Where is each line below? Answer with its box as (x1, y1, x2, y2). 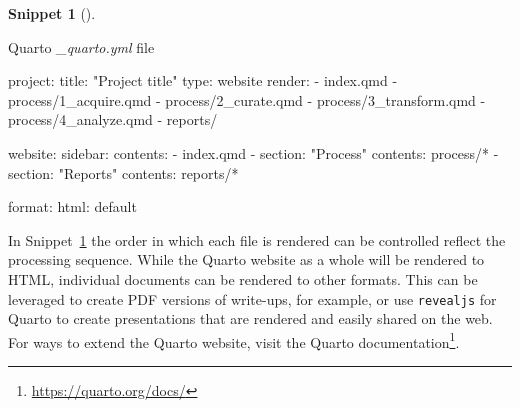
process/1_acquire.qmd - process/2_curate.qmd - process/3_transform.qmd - (8, 89, 486, 110)
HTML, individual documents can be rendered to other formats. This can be (8, 268, 478, 289)
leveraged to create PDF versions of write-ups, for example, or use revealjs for (8, 288, 497, 309)
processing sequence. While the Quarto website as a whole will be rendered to (8, 249, 485, 270)
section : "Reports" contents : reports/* (8, 162, 239, 183)
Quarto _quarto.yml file (8, 36, 155, 57)
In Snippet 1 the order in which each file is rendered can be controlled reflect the (8, 229, 506, 250)
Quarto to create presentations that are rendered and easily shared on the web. (8, 308, 493, 329)
